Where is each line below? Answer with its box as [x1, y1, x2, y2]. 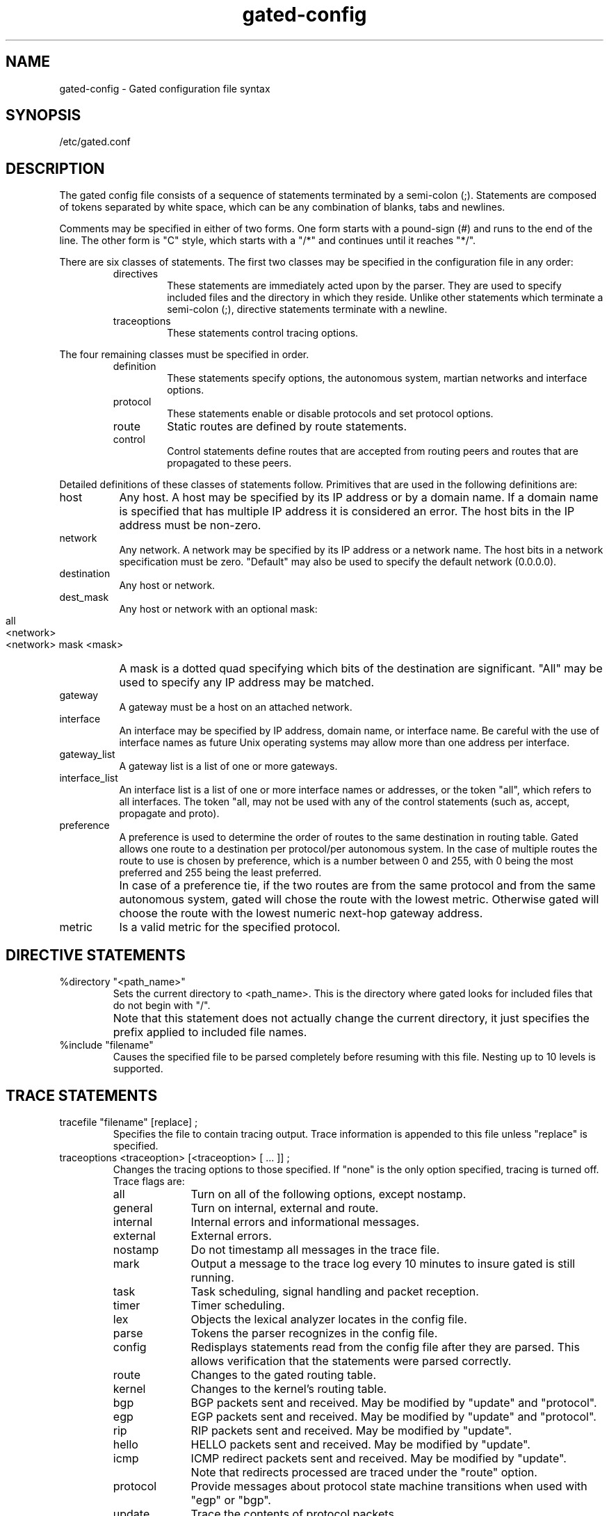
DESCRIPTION [6, 159, 105, 177]
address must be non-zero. [119, 518, 261, 533]
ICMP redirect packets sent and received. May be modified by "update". [190, 1451, 567, 1465]
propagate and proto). [119, 807, 220, 820]
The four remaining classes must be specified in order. [59, 348, 309, 361]
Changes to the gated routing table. [190, 1367, 377, 1382]
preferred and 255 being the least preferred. [119, 866, 322, 879]
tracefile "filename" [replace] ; [59, 1115, 198, 1128]
